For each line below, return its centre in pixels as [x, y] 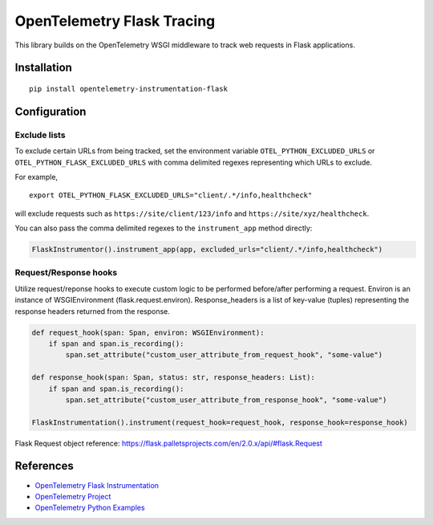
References [44, 466]
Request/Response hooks [66, 273]
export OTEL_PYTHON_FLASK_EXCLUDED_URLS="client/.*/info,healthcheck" [171, 195]
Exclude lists [40, 135]
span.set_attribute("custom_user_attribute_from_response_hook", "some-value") [226, 400]
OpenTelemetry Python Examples [90, 508]
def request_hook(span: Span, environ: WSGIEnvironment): [148, 332]
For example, [36, 177]
